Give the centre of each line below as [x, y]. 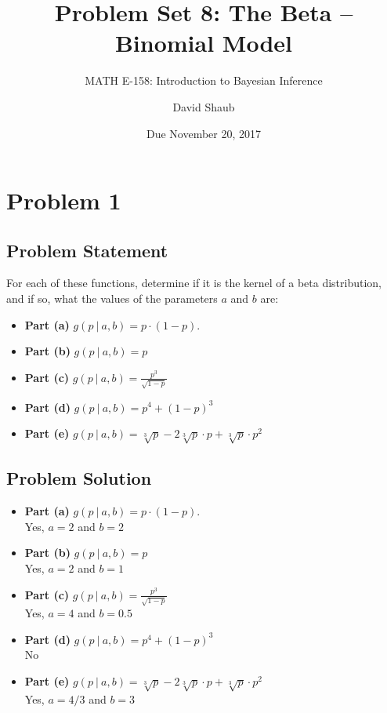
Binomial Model [204, 43]
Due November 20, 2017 [204, 133]
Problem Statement [87, 250]
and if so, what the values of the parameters [112, 298]
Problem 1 [64, 200]
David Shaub [204, 106]
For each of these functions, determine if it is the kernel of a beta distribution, [194, 283]
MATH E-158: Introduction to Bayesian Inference [204, 80]
